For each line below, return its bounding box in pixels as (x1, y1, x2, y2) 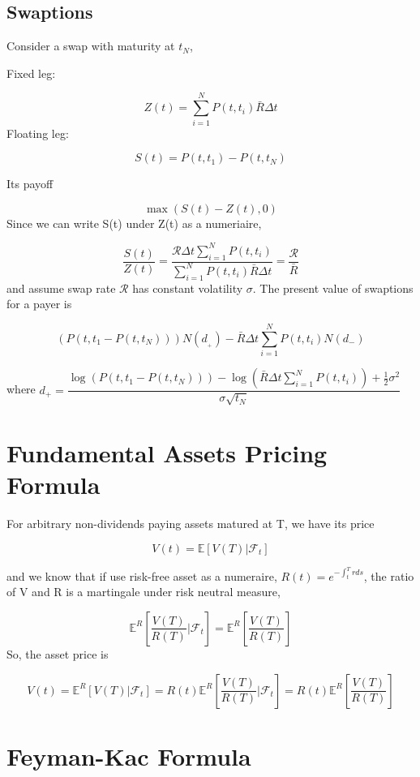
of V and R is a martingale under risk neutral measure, (6, 583, 281, 600)
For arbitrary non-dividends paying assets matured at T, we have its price (6, 515, 375, 532)
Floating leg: (6, 124, 69, 141)
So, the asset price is (6, 645, 109, 662)
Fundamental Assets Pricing (6, 436, 328, 470)
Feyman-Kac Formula (6, 739, 251, 772)
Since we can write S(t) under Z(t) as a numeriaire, (6, 214, 262, 231)
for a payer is (6, 295, 72, 312)
